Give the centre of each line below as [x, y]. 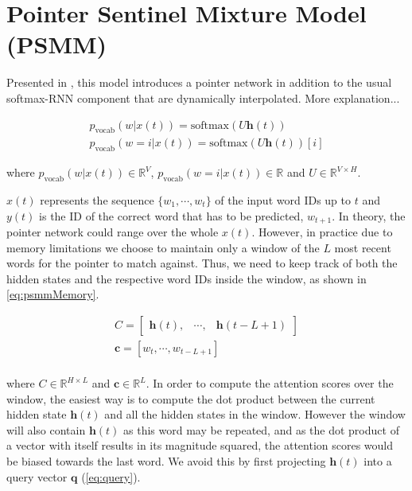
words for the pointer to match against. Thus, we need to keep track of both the [202, 263]
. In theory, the [369, 215]
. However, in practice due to [322, 232]
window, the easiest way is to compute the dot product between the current [191, 398]
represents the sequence [97, 199]
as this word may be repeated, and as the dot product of [261, 429]
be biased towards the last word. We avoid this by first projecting [166, 461]
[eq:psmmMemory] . [53, 294]
